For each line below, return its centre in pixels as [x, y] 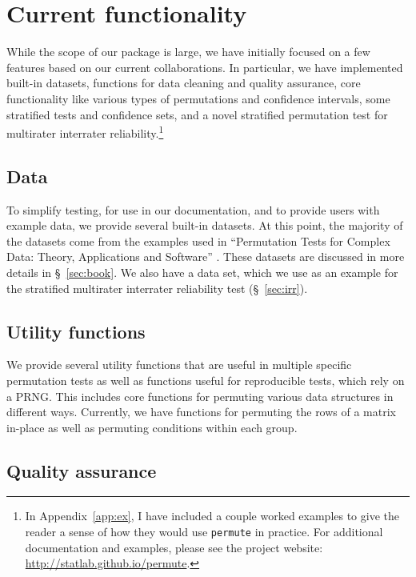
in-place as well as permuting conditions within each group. [152, 427]
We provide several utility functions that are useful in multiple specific [179, 365]
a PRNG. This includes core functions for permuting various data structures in [200, 396]
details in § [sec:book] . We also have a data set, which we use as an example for [202, 272]
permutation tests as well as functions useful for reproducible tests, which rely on [206, 380]
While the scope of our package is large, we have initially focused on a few [188, 52]
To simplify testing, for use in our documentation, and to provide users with [193, 209]
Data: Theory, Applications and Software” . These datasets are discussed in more [206, 256]
